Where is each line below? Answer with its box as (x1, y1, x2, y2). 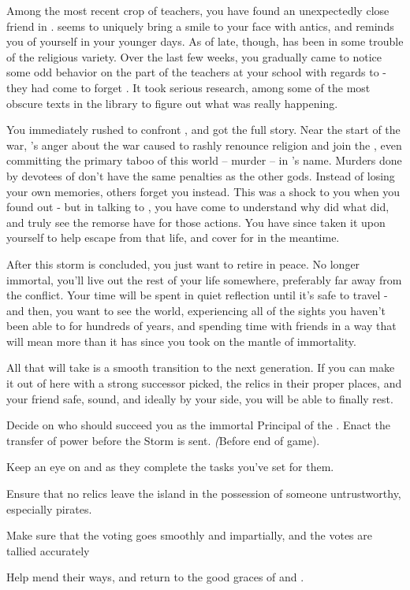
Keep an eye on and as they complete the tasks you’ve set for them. (6, 458, 334, 475)
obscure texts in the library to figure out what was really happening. (6, 95, 338, 111)
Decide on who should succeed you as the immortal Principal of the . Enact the (6, 417, 390, 433)
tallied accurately (6, 542, 90, 558)
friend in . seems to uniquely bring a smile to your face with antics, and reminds (6, 17, 394, 34)
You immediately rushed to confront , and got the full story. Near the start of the (6, 121, 401, 138)
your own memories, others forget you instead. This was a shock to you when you (6, 183, 401, 199)
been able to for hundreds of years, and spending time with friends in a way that (6, 317, 397, 334)
